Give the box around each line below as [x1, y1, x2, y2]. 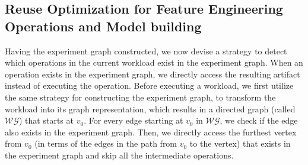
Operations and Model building [5, 17, 202, 35]
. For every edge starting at [84, 114, 183, 127]
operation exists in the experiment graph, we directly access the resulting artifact [5, 67, 300, 80]
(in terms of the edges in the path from [34, 137, 177, 150]
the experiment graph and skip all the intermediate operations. [5, 148, 234, 161]
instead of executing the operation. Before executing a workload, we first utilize [5, 79, 294, 92]
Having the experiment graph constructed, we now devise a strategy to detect [5, 44, 287, 57]
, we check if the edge [220, 114, 298, 127]
